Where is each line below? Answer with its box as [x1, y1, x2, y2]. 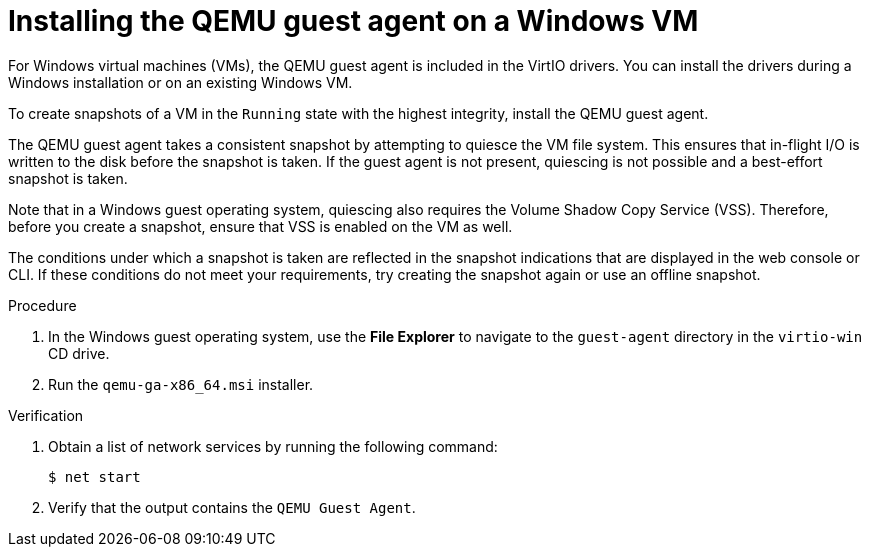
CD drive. [48, 344, 110, 362]
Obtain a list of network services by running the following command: [48, 437, 498, 455]
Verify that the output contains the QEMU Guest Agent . [48, 498, 416, 516]
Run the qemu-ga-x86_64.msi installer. [48, 375, 314, 393]
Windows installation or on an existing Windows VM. [8, 73, 353, 91]
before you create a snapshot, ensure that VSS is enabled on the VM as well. [8, 217, 513, 235]
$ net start [48, 468, 141, 485]
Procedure [8, 296, 77, 314]
